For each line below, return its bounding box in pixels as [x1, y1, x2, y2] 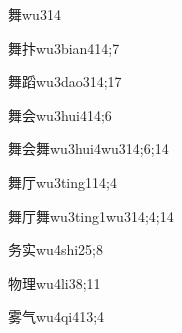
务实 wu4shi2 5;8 [8, 239, 103, 260]
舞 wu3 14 [8, 4, 61, 24]
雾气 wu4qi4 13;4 [8, 306, 105, 327]
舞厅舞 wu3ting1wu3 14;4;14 [8, 205, 174, 226]
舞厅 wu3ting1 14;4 [8, 171, 117, 192]
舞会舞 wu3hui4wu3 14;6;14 [8, 138, 169, 159]
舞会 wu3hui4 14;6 [8, 104, 112, 125]
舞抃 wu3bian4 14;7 [8, 37, 120, 58]
